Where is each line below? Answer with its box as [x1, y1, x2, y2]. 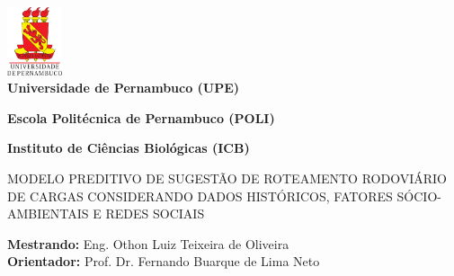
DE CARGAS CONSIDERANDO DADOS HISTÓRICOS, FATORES [7, 186, 393, 205]
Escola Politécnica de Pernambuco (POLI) [7, 108, 275, 127]
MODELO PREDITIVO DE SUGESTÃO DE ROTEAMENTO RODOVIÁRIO [7, 168, 447, 187]
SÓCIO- [396, 186, 441, 205]
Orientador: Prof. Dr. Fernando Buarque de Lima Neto [7, 252, 320, 271]
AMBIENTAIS [7, 204, 89, 223]
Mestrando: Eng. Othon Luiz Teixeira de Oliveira [7, 234, 289, 253]
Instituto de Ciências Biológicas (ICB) [7, 138, 250, 157]
